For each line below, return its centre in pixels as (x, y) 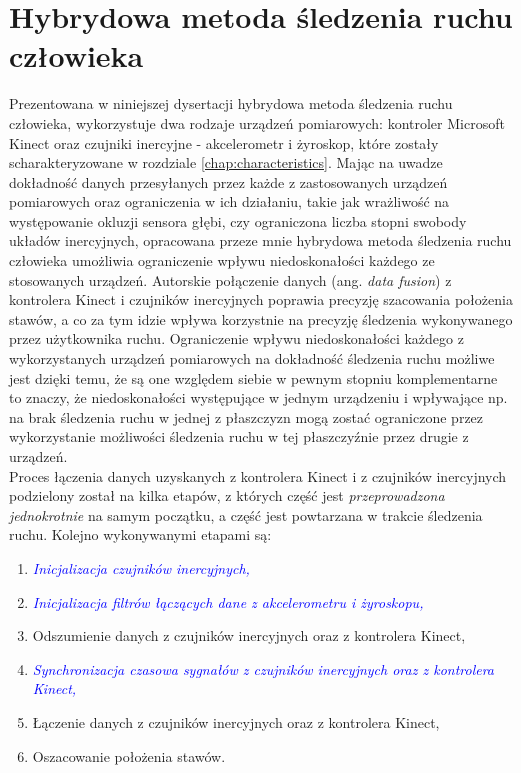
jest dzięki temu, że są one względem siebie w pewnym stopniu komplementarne (253, 377)
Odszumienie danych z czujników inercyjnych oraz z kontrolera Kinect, (249, 635)
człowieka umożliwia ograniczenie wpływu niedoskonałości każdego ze (222, 260)
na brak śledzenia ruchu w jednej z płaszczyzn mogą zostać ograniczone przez (246, 416)
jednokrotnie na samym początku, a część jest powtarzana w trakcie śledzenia (246, 514)
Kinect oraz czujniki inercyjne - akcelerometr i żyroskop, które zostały (224, 142)
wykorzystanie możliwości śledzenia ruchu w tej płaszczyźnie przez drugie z (239, 436)
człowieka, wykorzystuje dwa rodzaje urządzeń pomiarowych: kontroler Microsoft (257, 122)
